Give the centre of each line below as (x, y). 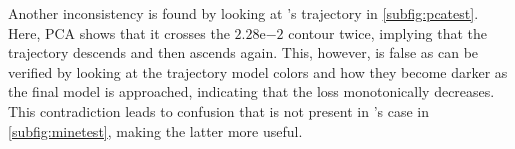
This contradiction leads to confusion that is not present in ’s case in (218, 110)
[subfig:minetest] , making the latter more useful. (155, 130)
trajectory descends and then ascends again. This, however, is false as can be (243, 52)
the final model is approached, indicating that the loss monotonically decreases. (251, 91)
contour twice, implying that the (388, 32)
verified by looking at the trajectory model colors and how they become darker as (258, 71)
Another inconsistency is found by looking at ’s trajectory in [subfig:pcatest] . (243, 13)
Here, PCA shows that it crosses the (119, 32)
